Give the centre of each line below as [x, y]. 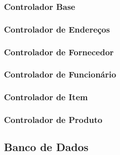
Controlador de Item [46, 97]
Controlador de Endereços [57, 29]
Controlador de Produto [53, 120]
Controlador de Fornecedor [59, 52]
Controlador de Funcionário [60, 74]
